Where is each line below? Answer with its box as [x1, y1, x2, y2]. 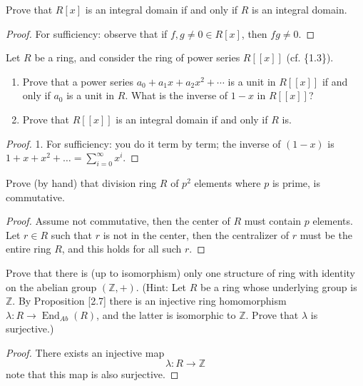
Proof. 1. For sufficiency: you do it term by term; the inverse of [6, 136, 281, 151]
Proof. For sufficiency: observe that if [6, 26, 168, 41]
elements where [194, 175, 261, 190]
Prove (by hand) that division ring [6, 175, 157, 190]
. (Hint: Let [136, 279, 187, 294]
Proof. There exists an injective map [6, 345, 165, 360]
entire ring [6, 241, 51, 256]
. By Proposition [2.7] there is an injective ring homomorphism [12, 293, 287, 308]
